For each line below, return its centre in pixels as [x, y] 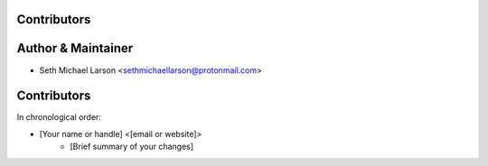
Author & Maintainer [75, 48]
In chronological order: [59, 117]
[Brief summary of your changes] [132, 147]
